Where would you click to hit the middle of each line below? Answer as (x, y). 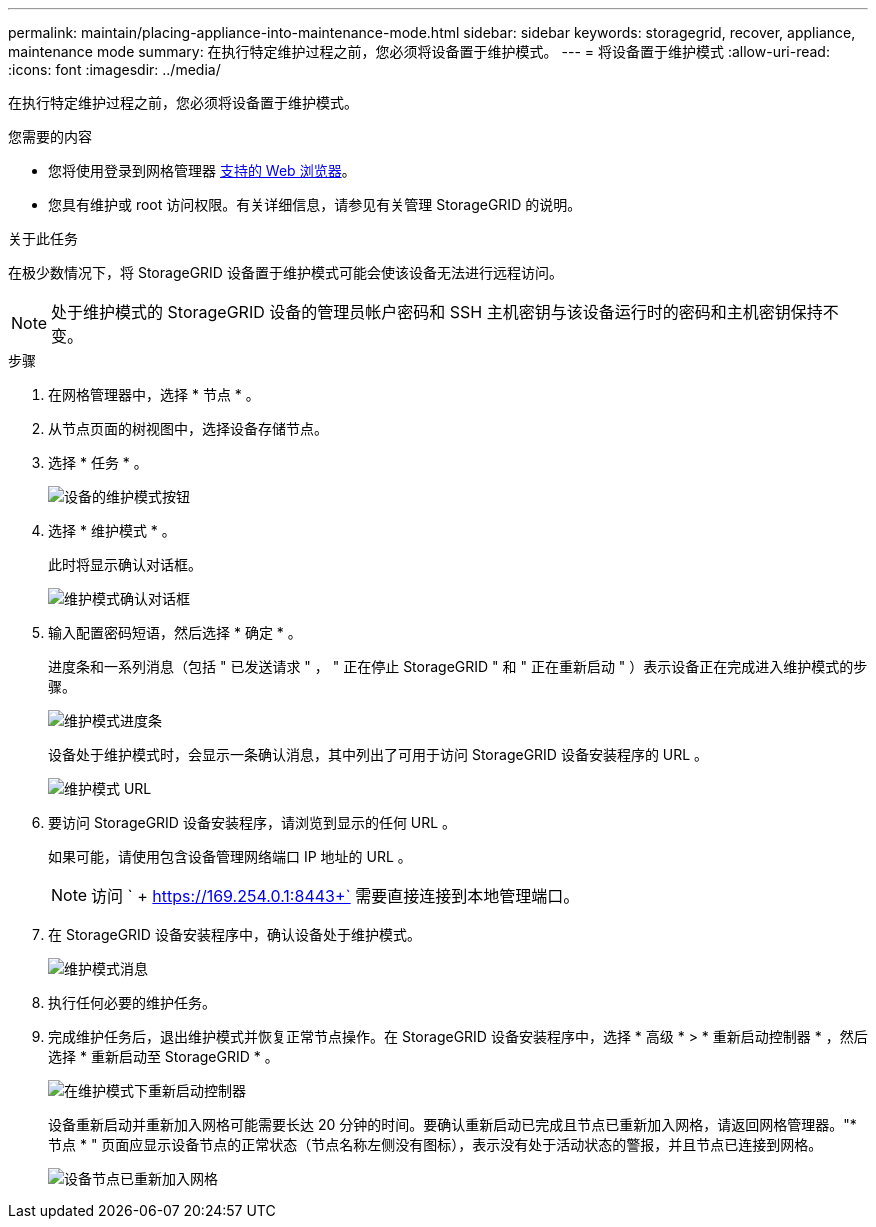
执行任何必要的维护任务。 (132, 1002)
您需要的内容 (50, 136)
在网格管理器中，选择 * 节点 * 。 (154, 394)
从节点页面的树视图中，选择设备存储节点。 (188, 428)
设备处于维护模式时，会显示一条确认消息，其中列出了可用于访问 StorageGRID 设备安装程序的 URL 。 (378, 754)
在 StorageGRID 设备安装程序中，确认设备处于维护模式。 (234, 934)
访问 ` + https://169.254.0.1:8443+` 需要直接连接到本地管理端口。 (335, 896)
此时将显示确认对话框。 (125, 564)
